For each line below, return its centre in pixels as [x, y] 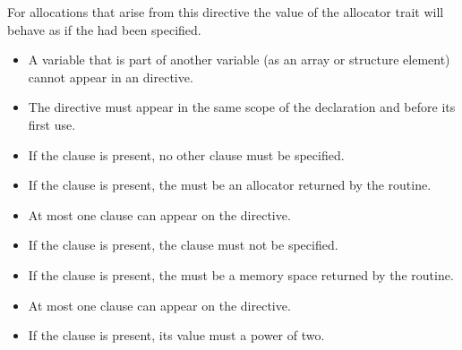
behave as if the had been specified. [104, 29]
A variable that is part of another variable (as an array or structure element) [239, 60]
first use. [52, 124]
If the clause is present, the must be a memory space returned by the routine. [241, 274]
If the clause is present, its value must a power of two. [176, 335]
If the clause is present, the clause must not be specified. [183, 245]
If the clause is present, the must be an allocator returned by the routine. [230, 185]
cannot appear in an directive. [111, 77]
